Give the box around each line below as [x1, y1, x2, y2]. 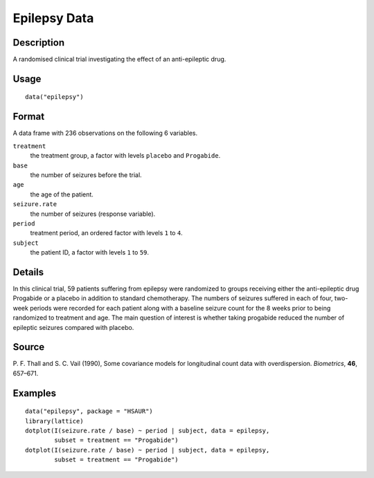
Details [12, 266, 44, 278]
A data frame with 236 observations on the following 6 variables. [12, 129, 198, 138]
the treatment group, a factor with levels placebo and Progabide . [30, 151, 221, 160]
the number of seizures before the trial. [30, 170, 142, 179]
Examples [12, 387, 57, 399]
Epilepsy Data [12, 10, 94, 26]
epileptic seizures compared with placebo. [12, 323, 134, 331]
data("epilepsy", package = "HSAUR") [25, 407, 154, 415]
